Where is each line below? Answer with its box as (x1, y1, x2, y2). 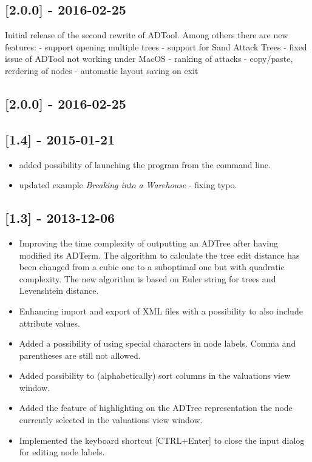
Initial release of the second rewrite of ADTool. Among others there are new (5, 29, 288, 41)
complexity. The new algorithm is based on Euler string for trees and (19, 272, 276, 285)
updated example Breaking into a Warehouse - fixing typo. (19, 178, 237, 191)
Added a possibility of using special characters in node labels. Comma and (19, 337, 296, 350)
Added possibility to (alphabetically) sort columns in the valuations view (19, 369, 291, 382)
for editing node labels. (19, 446, 105, 458)
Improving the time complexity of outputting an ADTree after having (19, 236, 278, 249)
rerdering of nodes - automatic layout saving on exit (5, 64, 198, 76)
